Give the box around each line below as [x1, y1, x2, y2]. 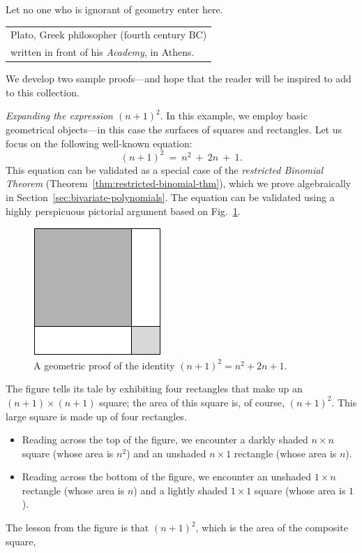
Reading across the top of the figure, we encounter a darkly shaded [22, 432, 308, 447]
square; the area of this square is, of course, [99, 395, 285, 409]
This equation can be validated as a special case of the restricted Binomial [6, 162, 324, 177]
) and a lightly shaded [133, 482, 227, 497]
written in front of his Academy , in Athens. [10, 45, 195, 59]
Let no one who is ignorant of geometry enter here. [6, 2, 223, 16]
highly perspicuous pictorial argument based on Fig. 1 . [6, 203, 241, 218]
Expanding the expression [6, 108, 113, 123]
